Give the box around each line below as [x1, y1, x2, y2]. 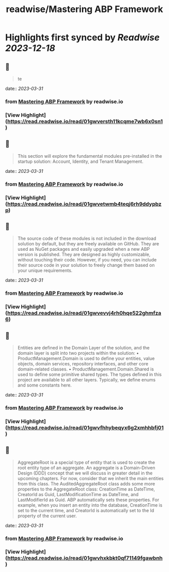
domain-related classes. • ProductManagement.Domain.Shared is [17, 366, 154, 372]
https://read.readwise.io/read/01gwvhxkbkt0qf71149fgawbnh [7, 554, 163, 561]
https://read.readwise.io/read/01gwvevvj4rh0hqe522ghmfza [7, 310, 161, 317]
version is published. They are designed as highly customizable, [17, 251, 151, 257]
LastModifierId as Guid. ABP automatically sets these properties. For [17, 497, 159, 503]
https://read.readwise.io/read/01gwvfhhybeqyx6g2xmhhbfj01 [7, 424, 164, 431]
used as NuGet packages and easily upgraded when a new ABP [17, 246, 150, 252]
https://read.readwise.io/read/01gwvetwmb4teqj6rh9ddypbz [7, 200, 162, 207]
